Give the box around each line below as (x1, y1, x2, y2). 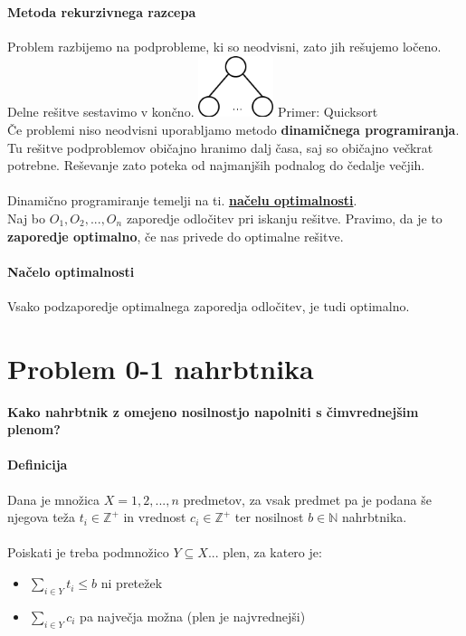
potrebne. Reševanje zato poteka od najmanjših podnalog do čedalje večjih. (7, 156, 425, 175)
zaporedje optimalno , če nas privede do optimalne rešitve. (7, 226, 344, 245)
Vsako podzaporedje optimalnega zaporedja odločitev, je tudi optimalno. (7, 296, 410, 315)
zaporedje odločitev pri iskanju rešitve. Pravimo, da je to (126, 208, 442, 227)
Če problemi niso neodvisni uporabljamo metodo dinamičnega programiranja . (7, 120, 460, 139)
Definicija (7, 455, 68, 474)
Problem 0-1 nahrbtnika (7, 349, 314, 386)
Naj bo (7, 208, 46, 227)
